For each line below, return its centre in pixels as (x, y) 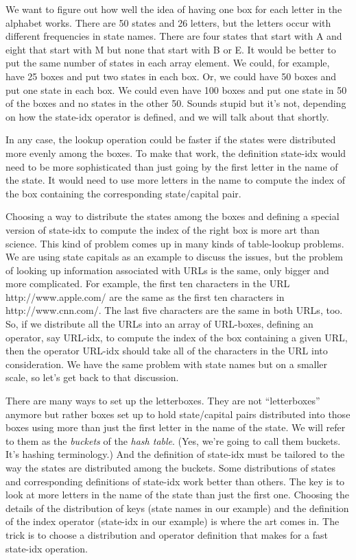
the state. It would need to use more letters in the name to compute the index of (175, 180)
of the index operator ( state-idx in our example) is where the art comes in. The (173, 521)
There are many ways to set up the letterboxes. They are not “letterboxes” (163, 401)
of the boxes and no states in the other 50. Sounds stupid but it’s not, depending (176, 103)
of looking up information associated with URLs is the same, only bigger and (167, 270)
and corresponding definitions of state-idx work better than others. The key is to (175, 481)
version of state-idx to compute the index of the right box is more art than (163, 229)
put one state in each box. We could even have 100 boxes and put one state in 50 (176, 89)
